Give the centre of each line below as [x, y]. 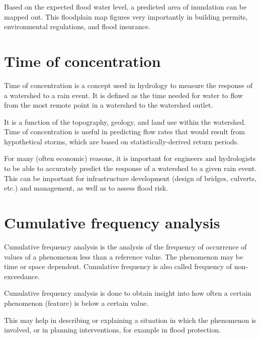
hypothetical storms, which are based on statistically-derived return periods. [121, 141]
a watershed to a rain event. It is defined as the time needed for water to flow [123, 95]
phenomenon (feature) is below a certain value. [76, 303]
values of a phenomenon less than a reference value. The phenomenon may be [124, 256]
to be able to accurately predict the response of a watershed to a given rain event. [131, 168]
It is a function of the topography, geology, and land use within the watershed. [125, 121]
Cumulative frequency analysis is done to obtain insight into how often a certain [128, 293]
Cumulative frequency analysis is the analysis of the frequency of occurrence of [125, 246]
